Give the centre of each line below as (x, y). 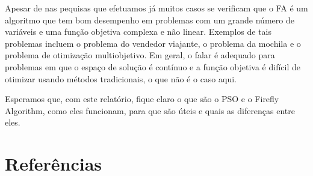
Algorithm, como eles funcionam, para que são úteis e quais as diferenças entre (150, 110)
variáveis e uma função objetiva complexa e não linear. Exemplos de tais (138, 32)
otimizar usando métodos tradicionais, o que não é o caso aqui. (121, 78)
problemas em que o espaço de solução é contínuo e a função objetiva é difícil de (153, 66)
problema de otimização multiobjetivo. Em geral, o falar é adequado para (140, 55)
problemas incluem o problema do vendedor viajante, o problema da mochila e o (153, 43)
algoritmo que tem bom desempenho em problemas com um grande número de (150, 20)
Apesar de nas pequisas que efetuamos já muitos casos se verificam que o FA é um (156, 8)
